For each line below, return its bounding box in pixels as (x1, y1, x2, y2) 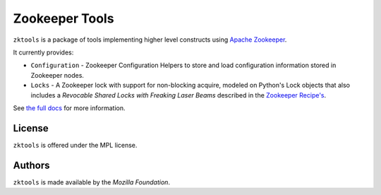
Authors (13, 159, 50, 171)
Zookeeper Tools (13, 11, 114, 26)
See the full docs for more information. (13, 103, 126, 112)
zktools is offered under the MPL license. (13, 141, 138, 149)
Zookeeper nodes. (30, 71, 85, 79)
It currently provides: (13, 48, 74, 57)
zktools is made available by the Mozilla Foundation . (13, 177, 171, 187)
